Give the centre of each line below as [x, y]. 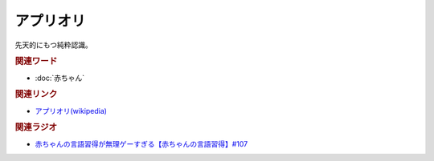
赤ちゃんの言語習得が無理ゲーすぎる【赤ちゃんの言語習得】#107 [141, 143]
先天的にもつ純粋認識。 [53, 45]
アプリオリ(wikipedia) [71, 111]
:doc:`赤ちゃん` [60, 78]
